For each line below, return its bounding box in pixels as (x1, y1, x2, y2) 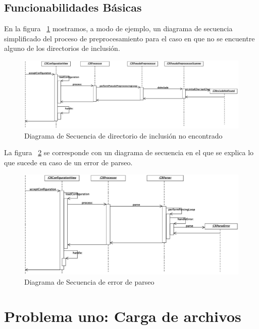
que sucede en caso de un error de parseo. (4, 157, 133, 167)
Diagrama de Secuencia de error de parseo (24, 276, 154, 287)
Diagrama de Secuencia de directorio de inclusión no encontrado (24, 130, 223, 141)
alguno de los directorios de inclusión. (4, 43, 120, 53)
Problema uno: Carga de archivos (4, 306, 241, 326)
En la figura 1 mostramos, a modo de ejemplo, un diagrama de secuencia (4, 23, 233, 34)
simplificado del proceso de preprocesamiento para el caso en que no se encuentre (4, 33, 255, 43)
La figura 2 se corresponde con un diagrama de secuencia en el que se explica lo (4, 147, 254, 158)
